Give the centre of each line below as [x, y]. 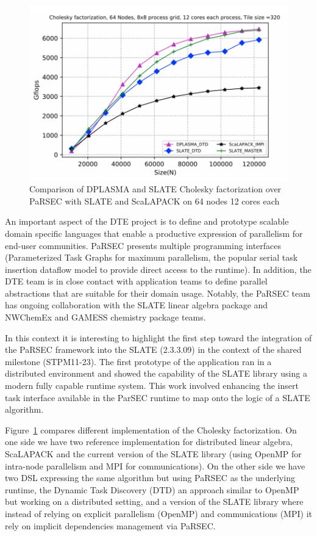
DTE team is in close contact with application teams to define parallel [136, 281]
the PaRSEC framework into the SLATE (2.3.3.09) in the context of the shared [153, 349]
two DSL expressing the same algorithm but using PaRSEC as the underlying [150, 478]
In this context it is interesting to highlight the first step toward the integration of [158, 337]
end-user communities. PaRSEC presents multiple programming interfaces [143, 245]
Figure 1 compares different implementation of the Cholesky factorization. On [151, 429]
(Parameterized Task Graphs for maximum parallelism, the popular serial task [151, 257]
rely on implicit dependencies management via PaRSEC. [110, 525]
